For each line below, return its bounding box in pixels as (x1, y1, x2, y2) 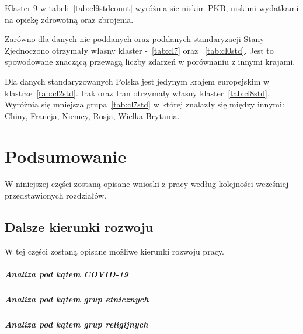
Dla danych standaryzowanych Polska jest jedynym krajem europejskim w (5, 75, 270, 87)
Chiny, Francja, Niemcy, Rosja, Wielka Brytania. (5, 109, 180, 121)
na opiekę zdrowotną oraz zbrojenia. (5, 13, 134, 25)
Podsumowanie (5, 144, 127, 168)
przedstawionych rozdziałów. (5, 189, 107, 201)
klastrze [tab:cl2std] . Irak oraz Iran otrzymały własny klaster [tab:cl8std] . (5, 86, 270, 99)
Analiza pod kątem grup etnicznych (5, 293, 149, 305)
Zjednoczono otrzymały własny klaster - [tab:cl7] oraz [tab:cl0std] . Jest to (5, 44, 274, 56)
